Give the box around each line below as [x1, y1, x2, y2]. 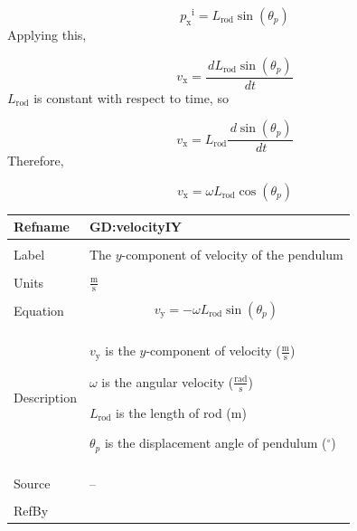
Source [14, 474, 51, 493]
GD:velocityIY [89, 217, 182, 236]
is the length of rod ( [116, 403, 231, 422]
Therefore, [7, 151, 64, 170]
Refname [14, 217, 70, 236]
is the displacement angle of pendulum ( [104, 433, 327, 452]
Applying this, [7, 25, 87, 43]
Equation [14, 300, 64, 319]
